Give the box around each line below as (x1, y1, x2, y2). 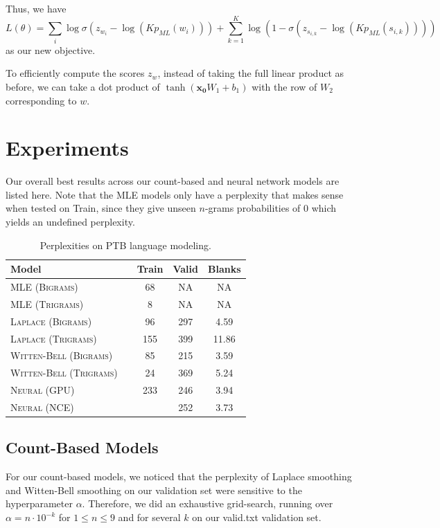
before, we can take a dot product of (6, 79, 160, 93)
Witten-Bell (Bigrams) (10, 348, 113, 363)
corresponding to (6, 93, 77, 107)
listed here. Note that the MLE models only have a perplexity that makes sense (6, 187, 344, 201)
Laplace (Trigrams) (10, 331, 97, 345)
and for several (118, 510, 181, 525)
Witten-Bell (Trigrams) (10, 365, 118, 380)
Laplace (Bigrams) (10, 313, 92, 328)
